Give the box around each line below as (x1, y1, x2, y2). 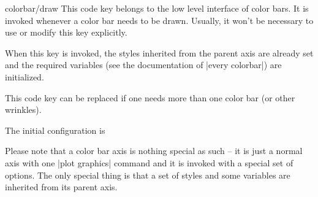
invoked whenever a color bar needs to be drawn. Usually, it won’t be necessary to (5, 14, 314, 26)
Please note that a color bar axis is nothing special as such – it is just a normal (5, 144, 303, 157)
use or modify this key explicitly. (5, 26, 127, 39)
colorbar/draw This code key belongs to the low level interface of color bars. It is (5, 2, 309, 14)
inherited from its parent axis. (5, 180, 118, 193)
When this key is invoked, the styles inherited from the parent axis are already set (5, 46, 314, 59)
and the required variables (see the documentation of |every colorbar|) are (5, 58, 282, 71)
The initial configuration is (5, 123, 105, 136)
